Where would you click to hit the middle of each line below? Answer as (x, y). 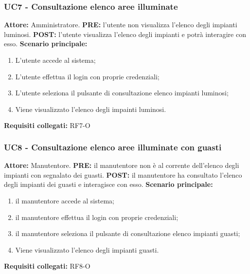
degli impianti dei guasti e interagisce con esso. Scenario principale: (108, 184)
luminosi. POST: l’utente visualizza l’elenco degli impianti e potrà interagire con (125, 34)
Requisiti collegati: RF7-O (47, 125)
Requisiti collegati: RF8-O (47, 266)
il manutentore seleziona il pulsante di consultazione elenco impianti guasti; (128, 233)
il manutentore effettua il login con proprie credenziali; (97, 217)
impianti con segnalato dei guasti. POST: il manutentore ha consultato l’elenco (123, 174)
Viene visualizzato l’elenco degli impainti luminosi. (91, 109)
